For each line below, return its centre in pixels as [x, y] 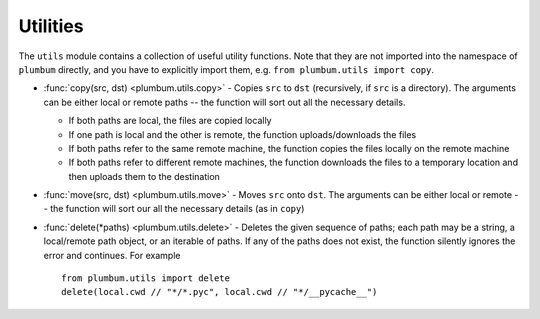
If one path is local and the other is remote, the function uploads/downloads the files [242, 134]
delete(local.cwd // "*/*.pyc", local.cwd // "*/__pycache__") [219, 292]
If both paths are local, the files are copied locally [170, 121]
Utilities [51, 26]
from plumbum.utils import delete [145, 278]
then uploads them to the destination [144, 176]
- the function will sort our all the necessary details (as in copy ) [174, 209]
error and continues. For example [112, 255]
